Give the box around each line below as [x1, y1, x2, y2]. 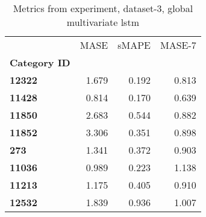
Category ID [10, 55, 70, 69]
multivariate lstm [66, 15, 139, 29]
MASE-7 [160, 38, 196, 52]
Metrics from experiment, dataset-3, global [13, 1, 193, 15]
